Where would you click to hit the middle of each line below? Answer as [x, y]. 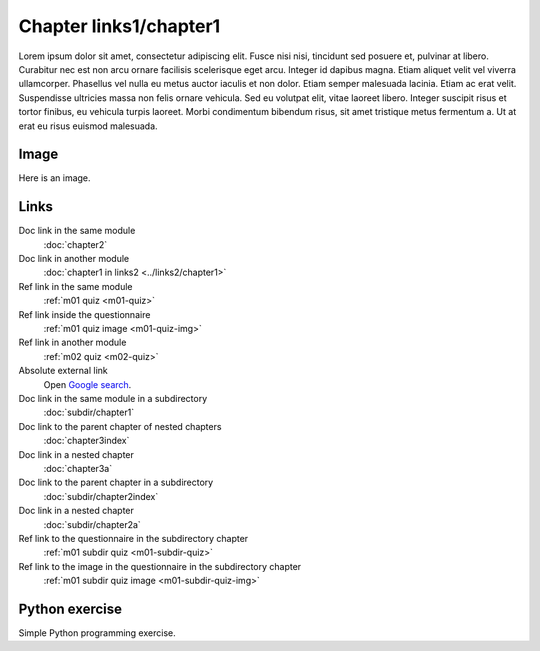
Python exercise [70, 608]
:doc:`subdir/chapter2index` [101, 496]
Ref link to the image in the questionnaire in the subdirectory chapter [160, 566]
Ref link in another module [72, 342]
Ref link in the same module [75, 286]
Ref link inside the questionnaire [84, 314]
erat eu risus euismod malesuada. [88, 126]
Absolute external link [63, 371]
